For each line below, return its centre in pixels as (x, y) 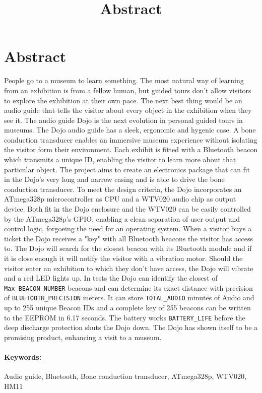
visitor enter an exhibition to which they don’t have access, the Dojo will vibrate (129, 268)
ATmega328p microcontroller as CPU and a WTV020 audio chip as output (120, 199)
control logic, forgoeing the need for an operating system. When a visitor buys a (128, 228)
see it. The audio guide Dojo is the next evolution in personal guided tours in (123, 120)
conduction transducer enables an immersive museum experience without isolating (131, 139)
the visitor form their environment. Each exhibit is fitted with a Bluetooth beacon (131, 149)
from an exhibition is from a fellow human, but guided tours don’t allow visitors (128, 90)
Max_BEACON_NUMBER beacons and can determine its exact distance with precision (128, 287)
